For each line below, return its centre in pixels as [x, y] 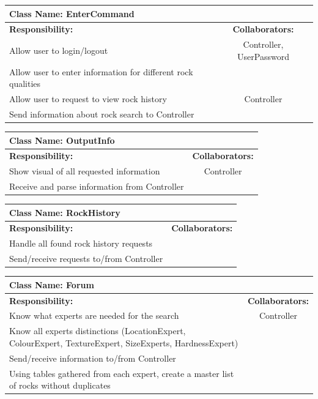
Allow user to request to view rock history [88, 99]
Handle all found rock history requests [81, 243]
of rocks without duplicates [60, 385]
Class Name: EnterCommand [72, 13]
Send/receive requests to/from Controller [86, 259]
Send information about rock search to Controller [102, 114]
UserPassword [263, 56]
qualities [25, 84]
